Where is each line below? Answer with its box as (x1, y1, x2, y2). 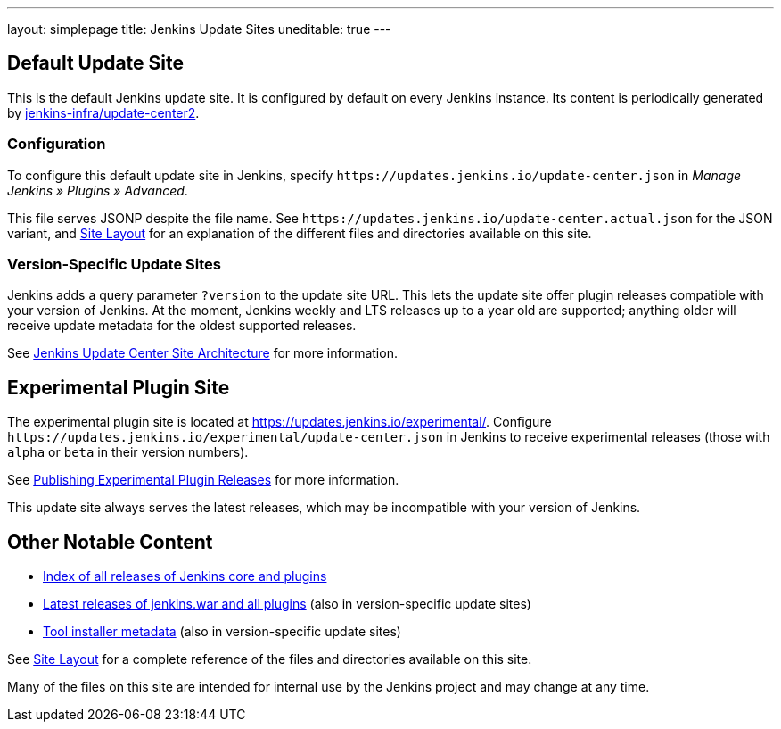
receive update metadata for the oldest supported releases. (7, 318, 357, 334)
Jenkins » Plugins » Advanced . (7, 182, 188, 198)
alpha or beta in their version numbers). (7, 444, 249, 460)
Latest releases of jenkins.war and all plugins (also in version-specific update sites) (43, 596, 531, 612)
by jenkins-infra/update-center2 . (7, 104, 200, 120)
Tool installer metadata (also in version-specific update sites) (43, 624, 401, 640)
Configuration (7, 135, 106, 153)
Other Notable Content (7, 530, 213, 553)
